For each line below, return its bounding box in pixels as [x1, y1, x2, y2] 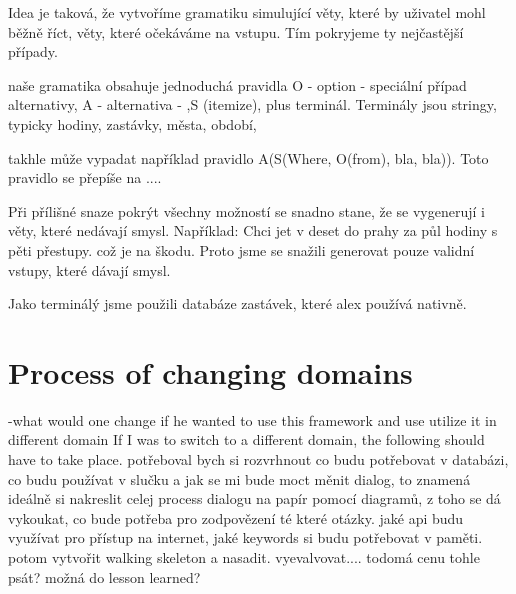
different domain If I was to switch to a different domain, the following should [8, 429, 485, 450]
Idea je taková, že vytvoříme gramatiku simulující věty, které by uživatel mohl [8, 2, 486, 22]
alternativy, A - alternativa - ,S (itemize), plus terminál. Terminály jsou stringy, [8, 94, 497, 115]
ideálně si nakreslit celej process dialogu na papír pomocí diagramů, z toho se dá [8, 488, 501, 509]
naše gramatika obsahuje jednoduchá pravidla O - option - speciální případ [8, 74, 467, 95]
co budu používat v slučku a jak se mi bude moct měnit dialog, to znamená [8, 468, 471, 489]
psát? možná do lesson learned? [8, 566, 201, 587]
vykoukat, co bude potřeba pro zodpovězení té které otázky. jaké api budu [8, 507, 464, 528]
